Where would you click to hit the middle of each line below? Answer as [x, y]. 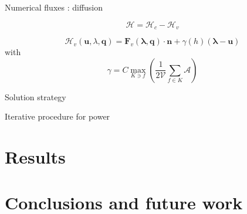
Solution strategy [35, 96]
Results [35, 157]
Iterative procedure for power [57, 116]
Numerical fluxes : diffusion [54, 7]
